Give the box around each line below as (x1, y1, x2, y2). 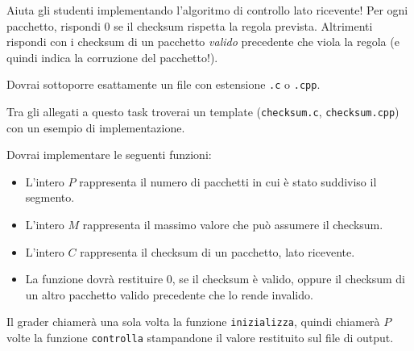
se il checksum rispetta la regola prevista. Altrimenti (114, 17, 373, 34)
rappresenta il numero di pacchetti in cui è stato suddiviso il (79, 173, 377, 190)
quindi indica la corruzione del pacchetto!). (6, 48, 218, 65)
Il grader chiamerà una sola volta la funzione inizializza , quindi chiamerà (6, 313, 380, 330)
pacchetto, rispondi (6, 17, 101, 34)
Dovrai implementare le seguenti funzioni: (6, 146, 212, 163)
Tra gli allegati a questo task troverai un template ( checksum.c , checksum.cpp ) (6, 103, 400, 120)
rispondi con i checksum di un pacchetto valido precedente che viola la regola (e (6, 33, 400, 50)
